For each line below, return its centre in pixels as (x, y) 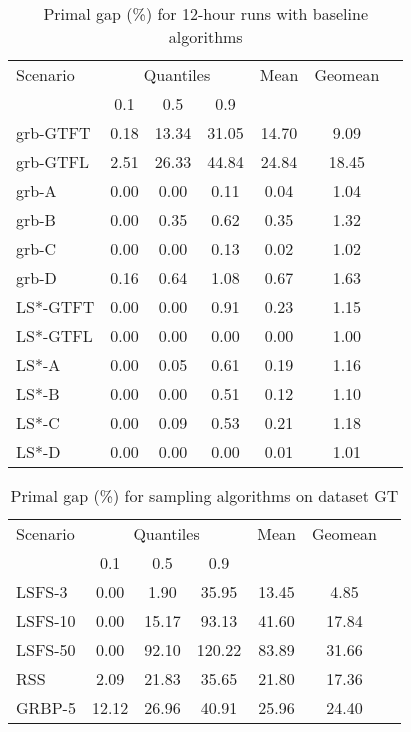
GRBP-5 (46, 707)
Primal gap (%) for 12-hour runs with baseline (205, 13)
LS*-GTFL (54, 335)
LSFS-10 (46, 620)
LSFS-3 (42, 591)
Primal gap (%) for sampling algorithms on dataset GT (204, 495)
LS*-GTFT (55, 306)
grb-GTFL (53, 161)
